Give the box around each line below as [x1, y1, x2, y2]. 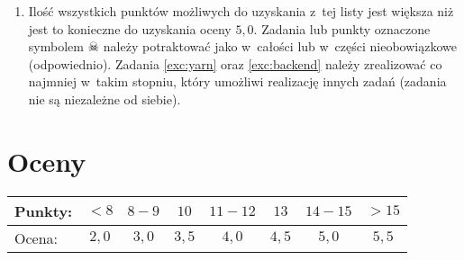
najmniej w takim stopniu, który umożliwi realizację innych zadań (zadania [28, 72, 447, 91]
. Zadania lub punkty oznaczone [253, 19, 431, 38]
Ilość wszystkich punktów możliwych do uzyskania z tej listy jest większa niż [28, 2, 454, 20]
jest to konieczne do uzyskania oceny [28, 19, 232, 38]
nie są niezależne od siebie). [28, 89, 181, 108]
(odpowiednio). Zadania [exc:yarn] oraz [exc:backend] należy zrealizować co [28, 54, 442, 73]
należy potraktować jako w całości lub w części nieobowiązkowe [103, 37, 457, 56]
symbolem [28, 37, 84, 56]
